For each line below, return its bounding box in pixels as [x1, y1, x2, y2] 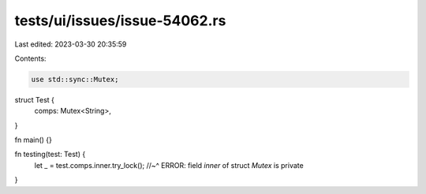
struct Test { [14, 95, 55, 104]
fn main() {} [14, 135, 53, 145]
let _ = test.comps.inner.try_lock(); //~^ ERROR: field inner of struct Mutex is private [34, 160, 304, 170]
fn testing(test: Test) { [14, 150, 86, 159]
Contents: [14, 54, 47, 63]
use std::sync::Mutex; [31, 75, 119, 84]
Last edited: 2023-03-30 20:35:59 [14, 39, 127, 49]
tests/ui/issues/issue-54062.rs [14, 12, 226, 29]
